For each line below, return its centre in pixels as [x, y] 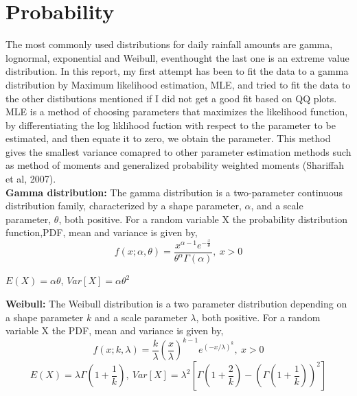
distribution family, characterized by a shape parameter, [124, 206]
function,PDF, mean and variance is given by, [102, 232]
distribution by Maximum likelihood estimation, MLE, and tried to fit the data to [178, 84]
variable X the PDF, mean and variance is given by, [115, 330]
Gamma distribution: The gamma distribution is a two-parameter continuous [174, 192]
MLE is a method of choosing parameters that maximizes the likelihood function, [177, 112]
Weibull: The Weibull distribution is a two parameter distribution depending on [176, 303]
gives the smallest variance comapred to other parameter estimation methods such [178, 151]
